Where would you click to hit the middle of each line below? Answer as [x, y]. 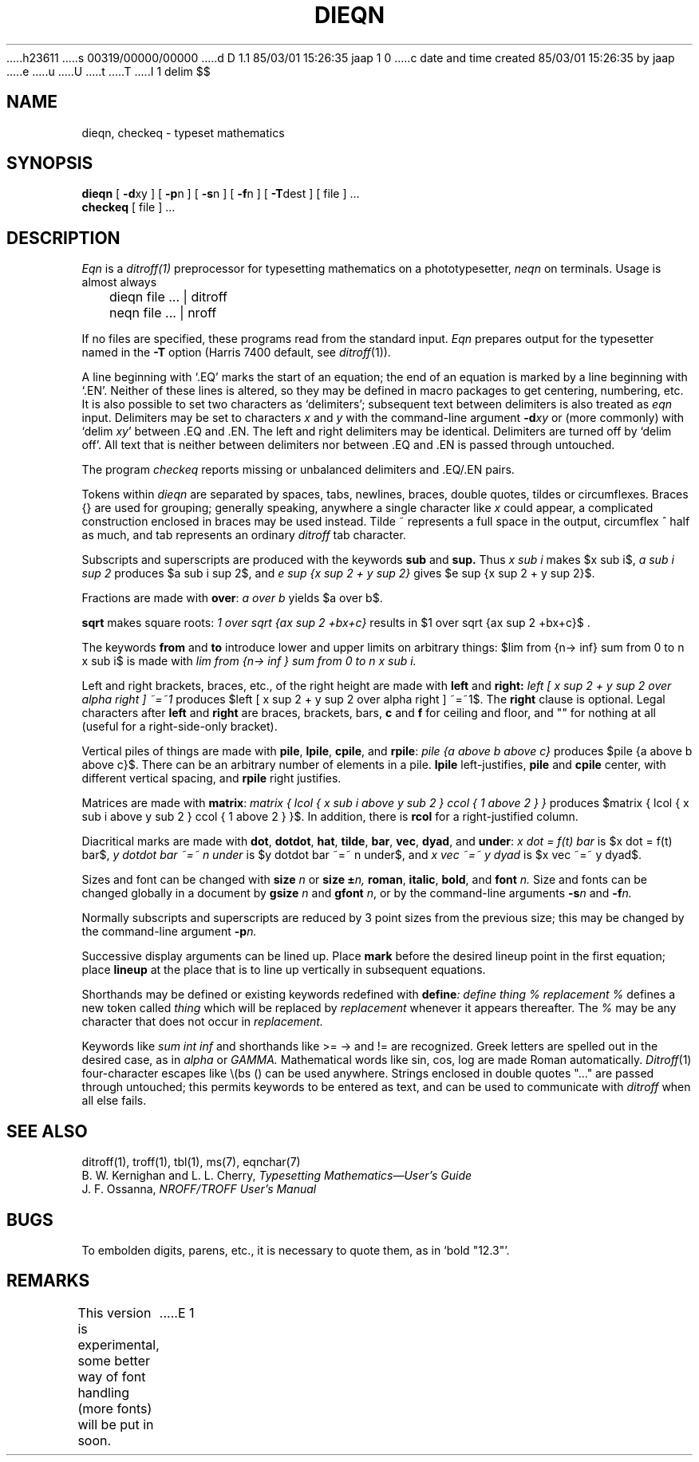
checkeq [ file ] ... [128, 207]
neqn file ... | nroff [163, 313]
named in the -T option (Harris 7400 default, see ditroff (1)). [236, 353]
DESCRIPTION [63, 238]
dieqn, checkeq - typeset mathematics [183, 132]
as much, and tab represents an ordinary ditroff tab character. [244, 535]
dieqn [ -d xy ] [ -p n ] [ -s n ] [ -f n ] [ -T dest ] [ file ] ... [221, 194]
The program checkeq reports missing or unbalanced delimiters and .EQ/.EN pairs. [298, 470]
